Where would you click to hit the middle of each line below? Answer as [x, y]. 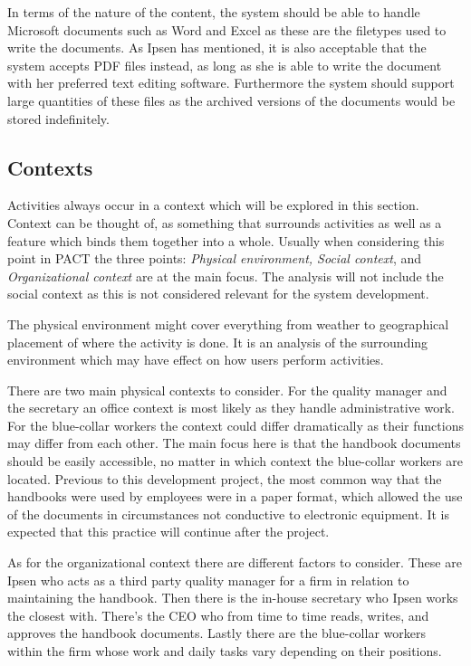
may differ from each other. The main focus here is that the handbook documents [234, 443]
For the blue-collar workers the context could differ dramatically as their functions [235, 425]
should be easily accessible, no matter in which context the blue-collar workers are [235, 461]
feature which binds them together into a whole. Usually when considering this [226, 240]
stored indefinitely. [58, 118]
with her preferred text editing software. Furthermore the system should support [231, 83]
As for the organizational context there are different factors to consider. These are [235, 562]
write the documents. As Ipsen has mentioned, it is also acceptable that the [217, 48]
